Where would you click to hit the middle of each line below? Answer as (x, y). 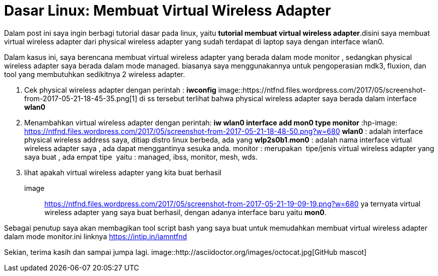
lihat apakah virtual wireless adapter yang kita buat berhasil (123, 172)
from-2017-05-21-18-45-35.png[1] (81, 98)
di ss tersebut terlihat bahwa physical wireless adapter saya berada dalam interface (278, 98)
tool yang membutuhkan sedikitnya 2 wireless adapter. (95, 74)
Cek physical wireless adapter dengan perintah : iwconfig (120, 90)
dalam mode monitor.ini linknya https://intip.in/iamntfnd (96, 236)
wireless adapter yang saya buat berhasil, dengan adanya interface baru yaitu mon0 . (185, 212)
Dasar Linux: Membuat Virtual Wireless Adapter (168, 11)
